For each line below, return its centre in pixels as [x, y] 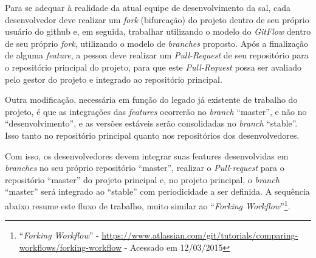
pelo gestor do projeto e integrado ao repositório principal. [114, 79]
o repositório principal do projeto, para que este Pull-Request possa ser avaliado [153, 67]
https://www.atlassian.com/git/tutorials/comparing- [200, 235]
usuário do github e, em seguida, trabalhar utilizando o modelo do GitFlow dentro [158, 31]
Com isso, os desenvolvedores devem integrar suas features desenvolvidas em [147, 155]
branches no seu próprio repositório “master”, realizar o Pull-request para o [145, 168]
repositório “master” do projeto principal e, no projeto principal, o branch [142, 179]
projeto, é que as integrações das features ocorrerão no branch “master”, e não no [156, 111]
